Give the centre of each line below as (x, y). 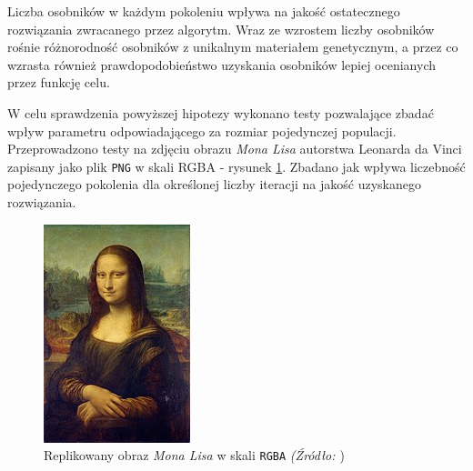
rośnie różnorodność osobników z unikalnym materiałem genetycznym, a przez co (233, 47)
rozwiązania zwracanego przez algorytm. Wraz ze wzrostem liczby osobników (221, 29)
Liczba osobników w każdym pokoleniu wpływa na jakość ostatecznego (204, 11)
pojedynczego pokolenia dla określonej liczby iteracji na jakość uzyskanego (214, 184)
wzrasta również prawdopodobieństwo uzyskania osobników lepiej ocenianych (221, 64)
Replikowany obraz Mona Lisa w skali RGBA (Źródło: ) (195, 455)
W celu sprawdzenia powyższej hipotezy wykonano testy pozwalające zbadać (221, 112)
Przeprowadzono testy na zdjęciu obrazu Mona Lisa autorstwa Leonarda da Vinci (235, 149)
